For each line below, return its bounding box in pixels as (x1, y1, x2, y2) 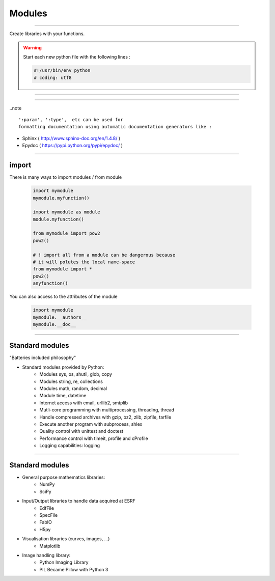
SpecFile (39, 512, 58, 518)
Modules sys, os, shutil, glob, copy (39, 371, 112, 377)
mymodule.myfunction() (33, 195, 90, 201)
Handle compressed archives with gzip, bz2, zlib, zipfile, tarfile (39, 414, 172, 420)
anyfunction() (33, 281, 68, 286)
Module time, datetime (39, 393, 87, 399)
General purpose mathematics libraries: (22, 474, 105, 481)
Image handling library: (22, 552, 71, 558)
